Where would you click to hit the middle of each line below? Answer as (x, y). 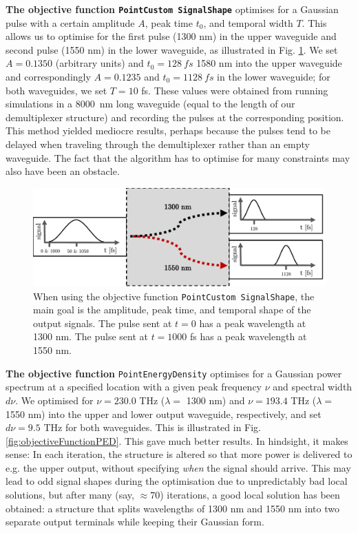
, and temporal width (248, 22)
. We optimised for (54, 400)
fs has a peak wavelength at (249, 336)
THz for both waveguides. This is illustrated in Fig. (152, 427)
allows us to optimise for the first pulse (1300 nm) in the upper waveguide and (171, 36)
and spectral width (313, 387)
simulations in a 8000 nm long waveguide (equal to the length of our (150, 104)
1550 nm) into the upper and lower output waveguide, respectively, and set (164, 414)
